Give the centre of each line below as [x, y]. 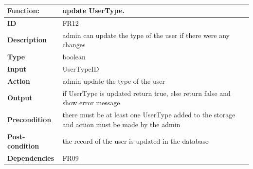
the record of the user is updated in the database [136, 141]
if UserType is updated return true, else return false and [146, 93]
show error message [91, 103]
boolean [74, 57]
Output [20, 98]
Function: [24, 10]
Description [27, 40]
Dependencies [31, 158]
